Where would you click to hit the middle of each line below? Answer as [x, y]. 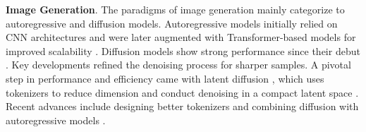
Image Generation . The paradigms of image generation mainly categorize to [175, 9]
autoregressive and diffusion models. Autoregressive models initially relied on [172, 23]
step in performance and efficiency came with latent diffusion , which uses [165, 78]
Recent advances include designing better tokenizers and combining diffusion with [182, 106]
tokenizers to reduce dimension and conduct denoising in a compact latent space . [182, 92]
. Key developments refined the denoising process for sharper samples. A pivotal [178, 65]
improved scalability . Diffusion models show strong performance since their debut [183, 50]
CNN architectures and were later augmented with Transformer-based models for [181, 37]
